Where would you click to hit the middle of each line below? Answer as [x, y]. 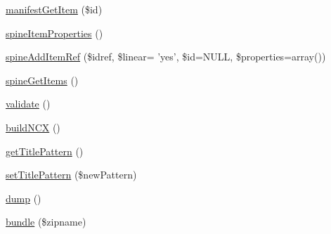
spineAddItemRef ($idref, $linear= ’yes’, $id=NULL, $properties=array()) [166, 57]
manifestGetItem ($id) [54, 9]
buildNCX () [33, 127]
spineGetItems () [42, 80]
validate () [28, 104]
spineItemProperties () [54, 33]
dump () [24, 198]
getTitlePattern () [45, 151]
